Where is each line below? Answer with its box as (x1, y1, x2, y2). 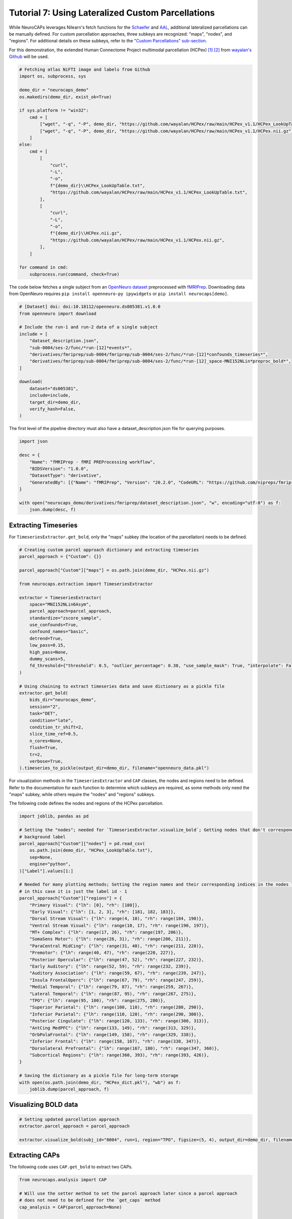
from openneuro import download (19, 311, 97, 316)
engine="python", (29, 861, 71, 867)
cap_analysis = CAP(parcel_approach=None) (19, 1204, 122, 1210)
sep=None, (29, 854, 53, 860)
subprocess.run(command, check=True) (29, 271, 120, 277)
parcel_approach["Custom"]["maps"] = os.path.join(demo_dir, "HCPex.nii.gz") (19, 567, 209, 573)
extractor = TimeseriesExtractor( (19, 595, 102, 600)
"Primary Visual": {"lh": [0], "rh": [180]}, (29, 902, 140, 908)
